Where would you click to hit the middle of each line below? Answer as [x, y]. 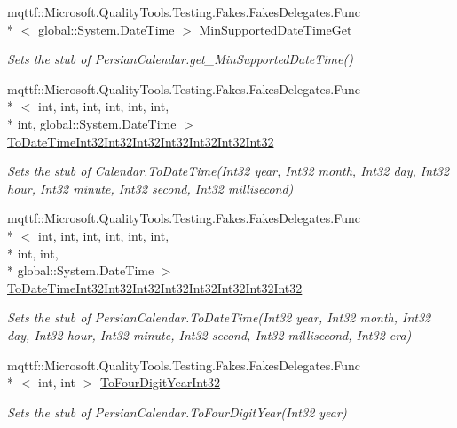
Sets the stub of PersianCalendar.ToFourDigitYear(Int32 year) [177, 412]
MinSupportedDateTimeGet [276, 29]
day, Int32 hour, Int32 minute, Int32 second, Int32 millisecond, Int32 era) [209, 334]
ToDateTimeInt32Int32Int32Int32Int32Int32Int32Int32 [155, 287]
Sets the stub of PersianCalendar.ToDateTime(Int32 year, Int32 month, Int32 [219, 317]
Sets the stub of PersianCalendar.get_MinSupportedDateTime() [180, 59]
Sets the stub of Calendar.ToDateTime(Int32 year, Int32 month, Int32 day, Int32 [228, 171]
